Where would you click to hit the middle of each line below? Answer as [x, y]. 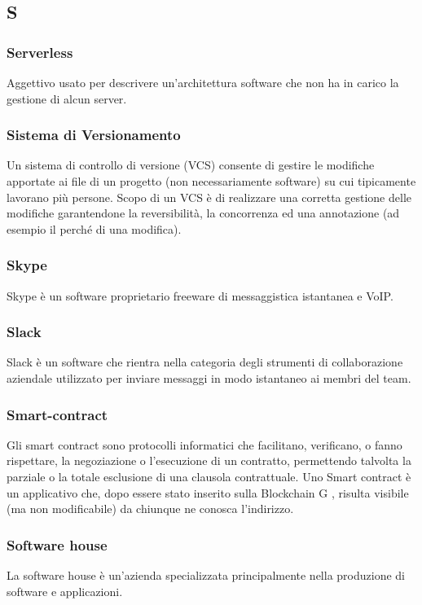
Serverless [40, 52]
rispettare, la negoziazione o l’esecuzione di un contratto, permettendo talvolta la [209, 460]
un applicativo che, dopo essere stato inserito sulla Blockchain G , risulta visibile [208, 492]
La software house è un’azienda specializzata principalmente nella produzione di [206, 575]
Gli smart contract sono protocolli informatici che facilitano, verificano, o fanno [204, 444]
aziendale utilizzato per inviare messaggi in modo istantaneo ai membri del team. [209, 378]
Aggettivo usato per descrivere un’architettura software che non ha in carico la [203, 82]
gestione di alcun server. [67, 98]
